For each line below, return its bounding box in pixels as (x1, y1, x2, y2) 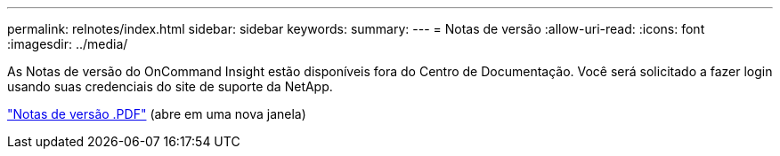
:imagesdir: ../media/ (7, 36, 128, 51)
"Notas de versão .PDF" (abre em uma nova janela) (7, 106, 306, 121)
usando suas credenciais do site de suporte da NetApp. (7, 79, 333, 94)
